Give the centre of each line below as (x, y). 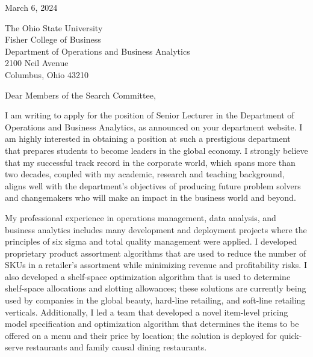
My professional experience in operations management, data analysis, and (141, 217)
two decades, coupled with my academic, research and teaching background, (145, 174)
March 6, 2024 (31, 7)
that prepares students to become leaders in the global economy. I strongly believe (156, 150)
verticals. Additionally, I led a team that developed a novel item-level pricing (147, 312)
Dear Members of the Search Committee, (80, 95)
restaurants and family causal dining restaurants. (116, 347)
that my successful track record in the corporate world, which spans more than (150, 162)
